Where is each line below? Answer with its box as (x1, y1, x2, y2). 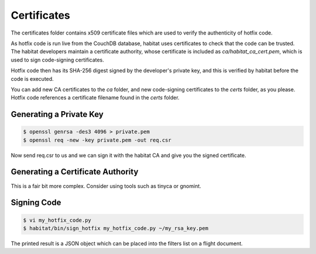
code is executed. (11, 75, 54, 82)
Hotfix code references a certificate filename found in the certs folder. (11, 94, 180, 101)
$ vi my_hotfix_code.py (23, 217, 92, 224)
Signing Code (11, 198, 61, 208)
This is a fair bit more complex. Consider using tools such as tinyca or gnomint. (11, 182, 201, 190)
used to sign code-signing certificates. (11, 56, 105, 63)
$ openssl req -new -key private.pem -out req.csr (23, 136, 172, 143)
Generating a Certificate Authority (11, 167, 139, 177)
